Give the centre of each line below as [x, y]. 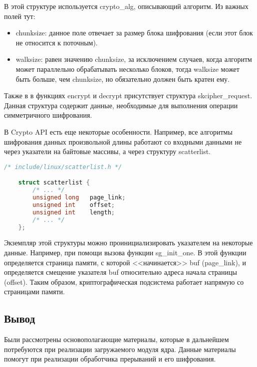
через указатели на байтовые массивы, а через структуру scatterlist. [108, 151]
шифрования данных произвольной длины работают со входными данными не [123, 141]
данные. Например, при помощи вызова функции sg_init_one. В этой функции [125, 252]
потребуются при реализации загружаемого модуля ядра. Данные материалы [120, 349]
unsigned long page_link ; [79, 197]
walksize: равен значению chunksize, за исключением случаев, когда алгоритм [134, 59]
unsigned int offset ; [74, 205]
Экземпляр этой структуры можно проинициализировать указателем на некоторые [128, 243]
